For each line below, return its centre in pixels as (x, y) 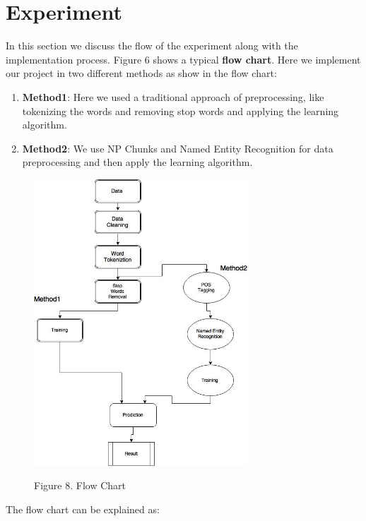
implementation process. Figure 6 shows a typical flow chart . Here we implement (183, 59)
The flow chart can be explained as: (83, 509)
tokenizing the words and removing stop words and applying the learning (181, 110)
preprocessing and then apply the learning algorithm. (137, 162)
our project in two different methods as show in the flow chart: (141, 73)
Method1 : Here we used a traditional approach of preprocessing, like (173, 96)
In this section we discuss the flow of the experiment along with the (152, 46)
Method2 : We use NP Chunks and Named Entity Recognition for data (178, 148)
